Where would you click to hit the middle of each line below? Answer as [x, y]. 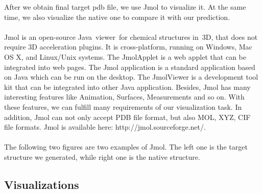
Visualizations [42, 184]
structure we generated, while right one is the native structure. [102, 156]
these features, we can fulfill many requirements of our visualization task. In [123, 106]
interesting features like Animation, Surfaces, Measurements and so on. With [124, 97]
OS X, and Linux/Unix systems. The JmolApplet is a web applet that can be [125, 56]
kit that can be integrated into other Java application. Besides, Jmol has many [127, 87]
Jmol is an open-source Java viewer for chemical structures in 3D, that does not [131, 37]
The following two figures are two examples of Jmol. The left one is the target [126, 147]
